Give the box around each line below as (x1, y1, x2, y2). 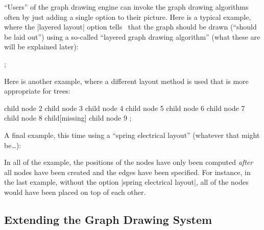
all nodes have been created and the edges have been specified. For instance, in (4, 166, 251, 177)
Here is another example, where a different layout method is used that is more (4, 75, 249, 86)
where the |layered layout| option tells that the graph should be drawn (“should (4, 21, 257, 32)
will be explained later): (4, 41, 79, 52)
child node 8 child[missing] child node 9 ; (4, 112, 132, 123)
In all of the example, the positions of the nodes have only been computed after (4, 157, 253, 167)
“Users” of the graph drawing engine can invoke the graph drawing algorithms (4, 2, 249, 12)
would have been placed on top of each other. (4, 186, 146, 197)
